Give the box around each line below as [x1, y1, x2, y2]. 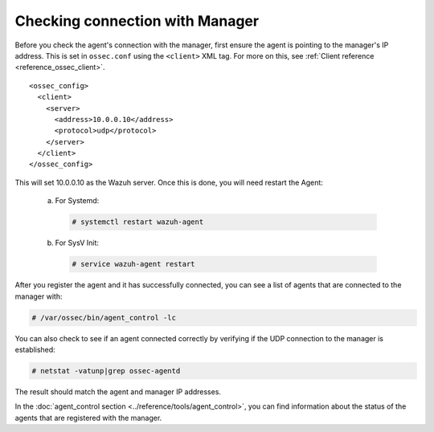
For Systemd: [55, 196, 100, 206]
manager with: [14, 291, 63, 301]
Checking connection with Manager [14, 12, 260, 30]
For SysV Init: [55, 238, 100, 248]
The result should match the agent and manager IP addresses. [14, 386, 221, 397]
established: [14, 344, 55, 354]
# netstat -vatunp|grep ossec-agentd [31, 366, 181, 375]
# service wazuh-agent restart [72, 259, 196, 269]
